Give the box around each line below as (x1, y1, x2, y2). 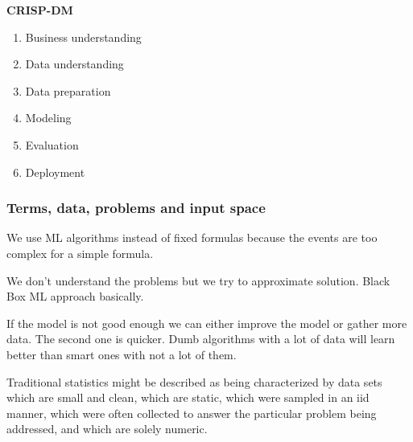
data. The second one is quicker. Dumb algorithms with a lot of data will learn (6, 330, 395, 347)
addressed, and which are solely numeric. (6, 420, 208, 437)
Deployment (25, 163, 85, 180)
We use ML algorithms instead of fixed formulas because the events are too (6, 229, 378, 246)
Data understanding (25, 55, 124, 72)
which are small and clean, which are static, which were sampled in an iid (6, 389, 370, 406)
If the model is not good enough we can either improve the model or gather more (6, 314, 407, 331)
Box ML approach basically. (6, 288, 144, 305)
